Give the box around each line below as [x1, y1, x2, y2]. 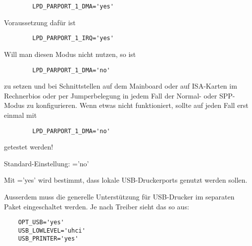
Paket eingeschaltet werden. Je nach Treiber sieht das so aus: [4, 201, 189, 211]
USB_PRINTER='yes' [18, 235, 79, 243]
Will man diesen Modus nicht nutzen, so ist [4, 49, 136, 59]
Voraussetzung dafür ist [4, 17, 76, 27]
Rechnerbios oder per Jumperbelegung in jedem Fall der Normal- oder [4, 90, 217, 100]
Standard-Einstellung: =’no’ [4, 158, 89, 168]
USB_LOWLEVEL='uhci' [18, 227, 86, 234]
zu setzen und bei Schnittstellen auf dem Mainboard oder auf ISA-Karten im [4, 81, 237, 91]
